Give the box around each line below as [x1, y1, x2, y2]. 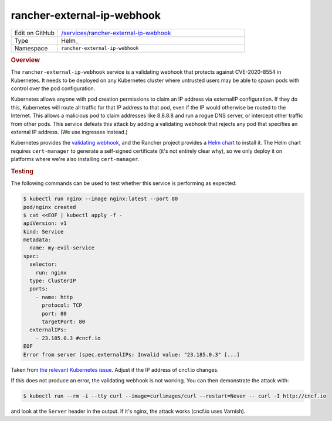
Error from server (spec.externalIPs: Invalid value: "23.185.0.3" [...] [23, 351, 240, 358]
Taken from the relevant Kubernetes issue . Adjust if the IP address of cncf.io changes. [11, 366, 219, 373]
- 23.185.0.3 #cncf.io [35, 334, 101, 341]
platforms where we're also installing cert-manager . [11, 156, 140, 163]
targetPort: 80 [42, 319, 86, 325]
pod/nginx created [23, 204, 76, 210]
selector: [29, 261, 58, 268]
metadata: [23, 237, 52, 243]
